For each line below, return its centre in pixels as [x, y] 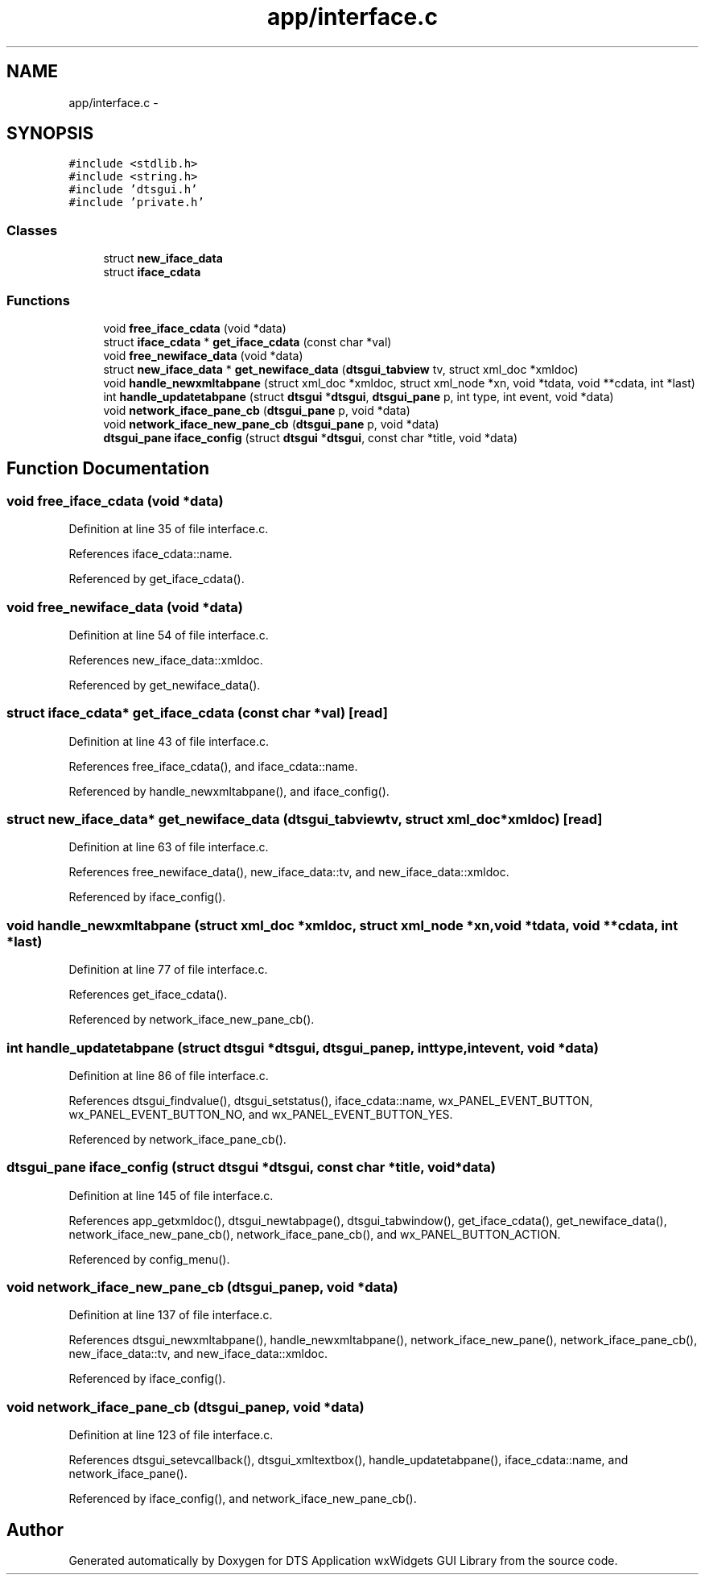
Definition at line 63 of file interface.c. [169, 847]
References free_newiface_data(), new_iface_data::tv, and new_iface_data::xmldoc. [289, 872]
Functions [38, 300]
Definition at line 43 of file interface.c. [169, 741]
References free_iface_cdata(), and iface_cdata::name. [213, 766]
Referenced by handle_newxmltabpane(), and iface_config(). [229, 791]
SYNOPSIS [50, 134]
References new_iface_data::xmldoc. [166, 660]
